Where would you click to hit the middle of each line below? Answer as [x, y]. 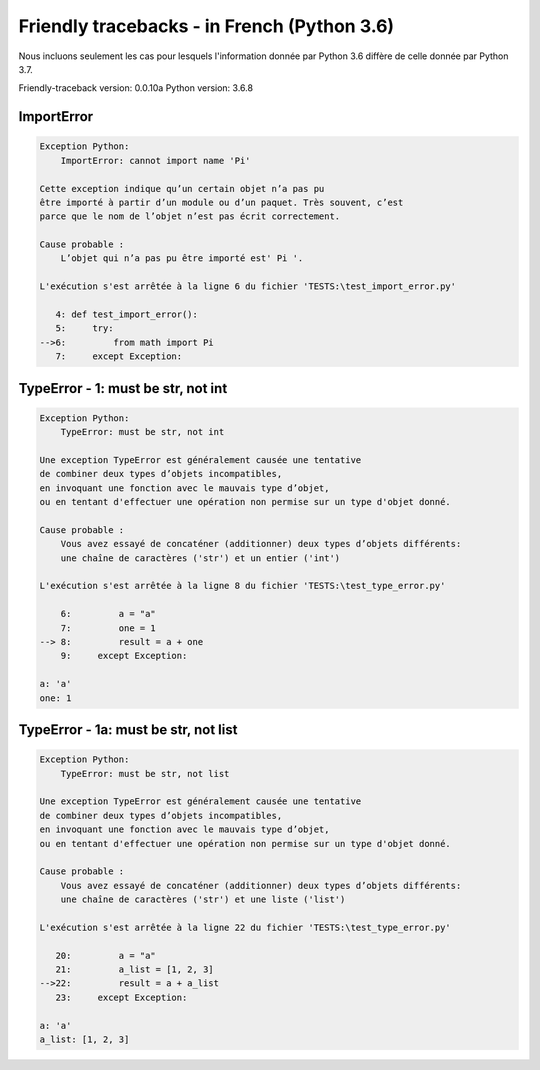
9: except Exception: [124, 656]
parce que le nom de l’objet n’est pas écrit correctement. [190, 216]
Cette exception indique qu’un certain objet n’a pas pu [182, 188]
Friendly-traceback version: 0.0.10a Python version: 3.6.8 [136, 88]
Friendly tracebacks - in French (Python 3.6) [206, 26]
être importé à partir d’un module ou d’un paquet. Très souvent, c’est [221, 202]
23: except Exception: [121, 997]
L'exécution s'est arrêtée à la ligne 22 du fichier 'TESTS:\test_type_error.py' [245, 927]
